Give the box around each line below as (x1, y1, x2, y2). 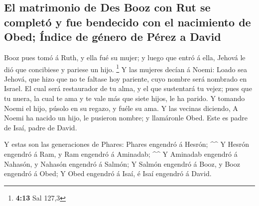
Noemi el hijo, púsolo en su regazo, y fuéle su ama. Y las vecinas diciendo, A (4, 103, 238, 113)
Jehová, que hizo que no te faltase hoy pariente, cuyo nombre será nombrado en (4, 73, 247, 84)
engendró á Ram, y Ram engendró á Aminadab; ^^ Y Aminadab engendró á (4, 148, 238, 159)
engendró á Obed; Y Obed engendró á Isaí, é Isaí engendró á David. (4, 168, 212, 179)
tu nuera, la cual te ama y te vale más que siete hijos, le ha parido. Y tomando (4, 93, 245, 103)
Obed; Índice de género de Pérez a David (4, 29, 221, 44)
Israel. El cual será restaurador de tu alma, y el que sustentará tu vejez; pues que (4, 83, 252, 94)
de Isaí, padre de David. (4, 122, 77, 132)
